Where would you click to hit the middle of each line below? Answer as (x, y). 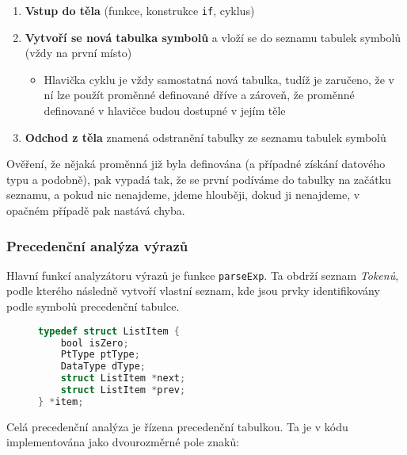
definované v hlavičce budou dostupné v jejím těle (165, 111)
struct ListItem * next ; (123, 379)
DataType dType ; (103, 367)
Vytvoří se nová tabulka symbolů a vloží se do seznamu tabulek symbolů (213, 37)
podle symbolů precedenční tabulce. (93, 306)
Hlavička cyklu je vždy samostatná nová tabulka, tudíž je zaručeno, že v (219, 79)
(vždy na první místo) (78, 53)
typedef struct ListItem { (109, 331)
